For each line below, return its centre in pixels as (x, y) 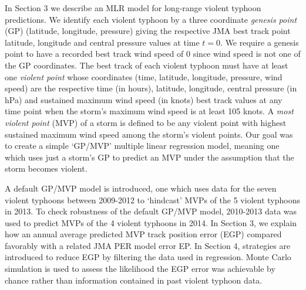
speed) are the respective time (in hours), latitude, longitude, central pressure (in (151, 88)
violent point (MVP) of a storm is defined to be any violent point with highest (146, 122)
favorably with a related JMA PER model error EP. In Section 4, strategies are (148, 245)
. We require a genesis (260, 42)
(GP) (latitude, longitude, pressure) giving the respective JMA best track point (148, 31)
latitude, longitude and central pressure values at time (102, 42)
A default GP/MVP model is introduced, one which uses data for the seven (141, 188)
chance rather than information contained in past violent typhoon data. (134, 280)
